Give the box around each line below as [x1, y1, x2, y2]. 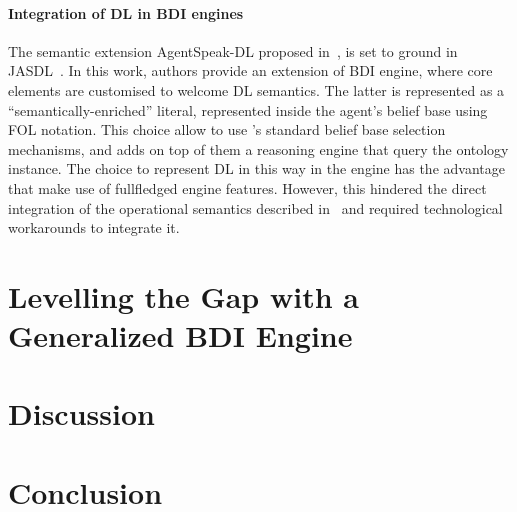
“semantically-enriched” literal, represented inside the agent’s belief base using [8, 99, 488, 120]
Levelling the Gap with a [8, 275, 359, 316]
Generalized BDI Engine [8, 315, 353, 356]
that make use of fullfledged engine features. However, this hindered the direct [8, 177, 487, 198]
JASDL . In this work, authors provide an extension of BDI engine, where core [8, 60, 493, 81]
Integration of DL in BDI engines [8, 2, 244, 23]
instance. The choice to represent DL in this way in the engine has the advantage [8, 158, 505, 179]
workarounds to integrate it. [8, 217, 180, 238]
